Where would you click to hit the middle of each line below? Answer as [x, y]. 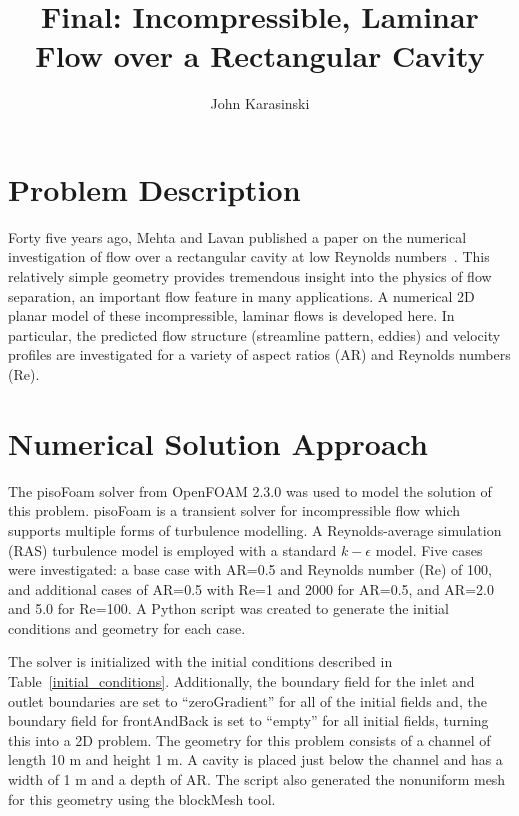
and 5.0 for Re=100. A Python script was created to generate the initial [228, 608]
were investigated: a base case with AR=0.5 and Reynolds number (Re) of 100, [250, 569]
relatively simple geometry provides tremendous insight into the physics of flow [250, 276]
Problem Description [154, 188]
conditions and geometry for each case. [127, 627]
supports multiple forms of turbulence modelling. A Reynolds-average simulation [255, 529]
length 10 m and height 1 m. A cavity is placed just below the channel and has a [255, 759]
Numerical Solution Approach [218, 442]
